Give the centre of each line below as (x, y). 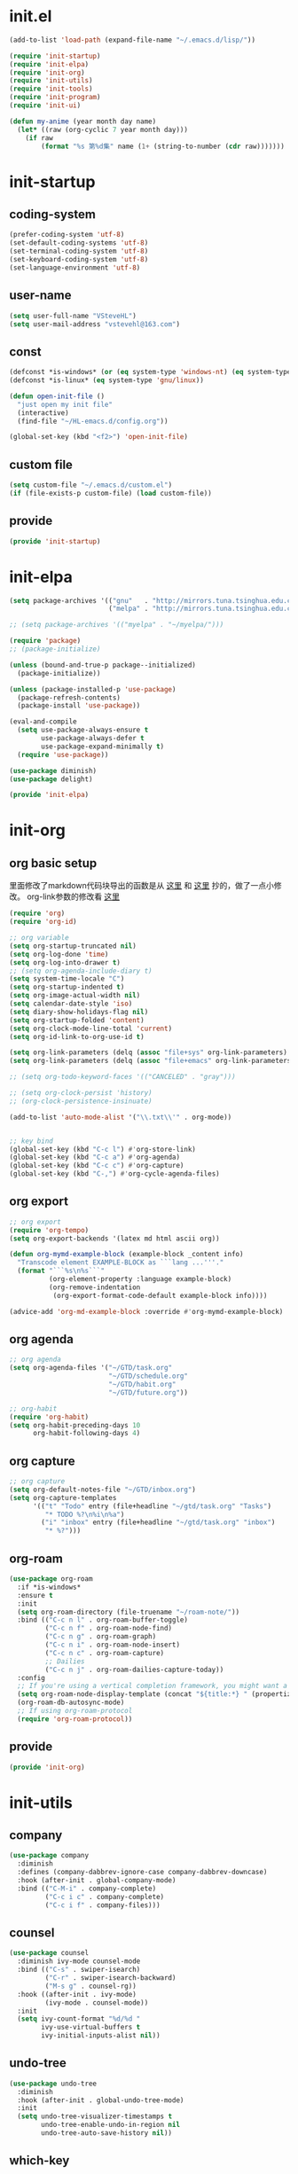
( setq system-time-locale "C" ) (67, 979)
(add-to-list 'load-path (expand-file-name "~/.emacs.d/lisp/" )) (132, 40)
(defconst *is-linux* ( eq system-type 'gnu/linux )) (106, 380)
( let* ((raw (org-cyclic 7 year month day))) (103, 129)
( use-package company (49, 1856)
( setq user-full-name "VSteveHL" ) (73, 316)
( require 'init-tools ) (51, 89)
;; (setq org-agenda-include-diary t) (81, 971)
